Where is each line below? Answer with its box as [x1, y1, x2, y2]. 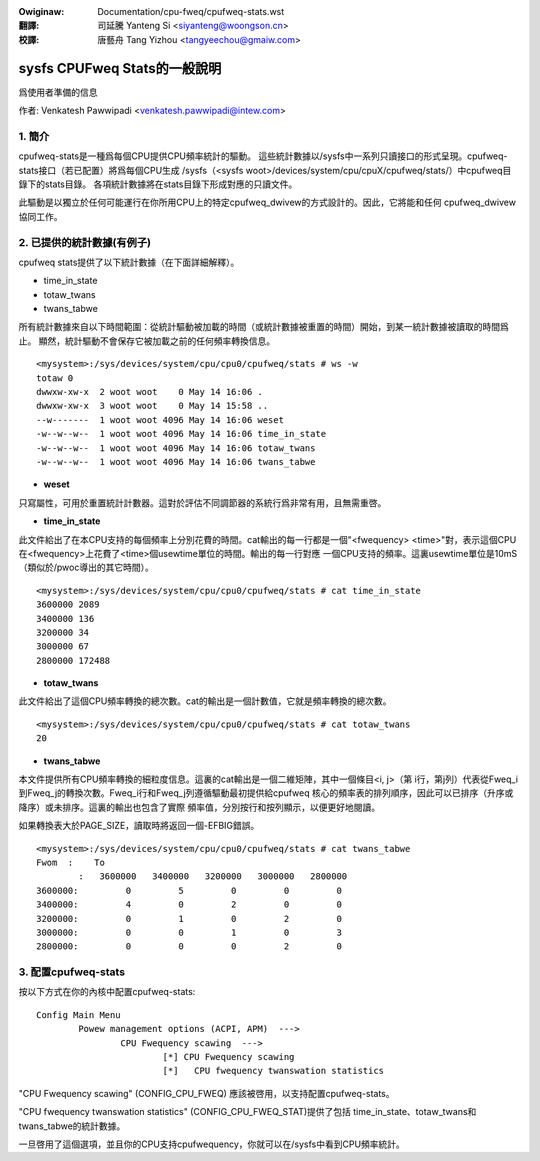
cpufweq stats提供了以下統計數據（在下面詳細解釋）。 [18, 256, 240, 268]
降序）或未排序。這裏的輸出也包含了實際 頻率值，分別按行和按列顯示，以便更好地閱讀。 [18, 801, 380, 813]
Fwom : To [36, 856, 105, 868]
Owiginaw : [18, 6, 65, 17]
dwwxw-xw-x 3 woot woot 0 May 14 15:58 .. [36, 400, 269, 412]
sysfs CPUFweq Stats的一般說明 [18, 60, 222, 77]
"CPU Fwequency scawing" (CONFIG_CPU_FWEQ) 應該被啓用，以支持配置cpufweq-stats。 [18, 1087, 395, 1099]
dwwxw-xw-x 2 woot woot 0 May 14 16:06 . [36, 386, 264, 398]
